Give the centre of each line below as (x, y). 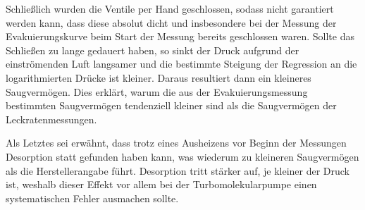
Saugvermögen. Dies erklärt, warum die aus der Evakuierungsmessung (157, 91)
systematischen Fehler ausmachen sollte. (92, 198)
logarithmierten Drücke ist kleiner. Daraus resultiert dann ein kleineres (159, 77)
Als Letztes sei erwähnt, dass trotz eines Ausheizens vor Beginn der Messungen (176, 143)
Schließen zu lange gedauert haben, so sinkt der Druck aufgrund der (153, 50)
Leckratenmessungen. (51, 119)
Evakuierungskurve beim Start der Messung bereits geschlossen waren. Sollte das (180, 36)
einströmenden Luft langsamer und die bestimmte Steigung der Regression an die (181, 64)
